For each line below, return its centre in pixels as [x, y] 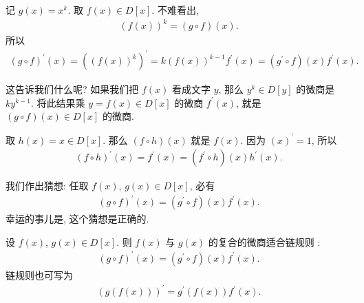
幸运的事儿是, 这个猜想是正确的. [77, 219]
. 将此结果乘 [58, 102]
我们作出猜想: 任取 [47, 186]
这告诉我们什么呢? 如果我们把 [72, 89]
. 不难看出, [175, 10]
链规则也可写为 [39, 275]
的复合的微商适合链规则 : [264, 241]
